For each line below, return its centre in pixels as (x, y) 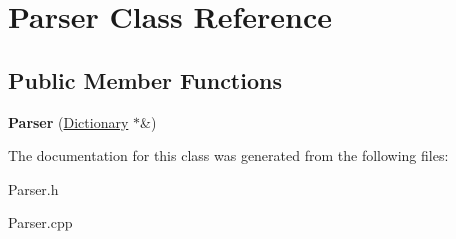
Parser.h (33, 188)
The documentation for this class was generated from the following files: (228, 155)
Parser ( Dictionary (68, 121)
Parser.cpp (40, 222)
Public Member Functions (145, 79)
